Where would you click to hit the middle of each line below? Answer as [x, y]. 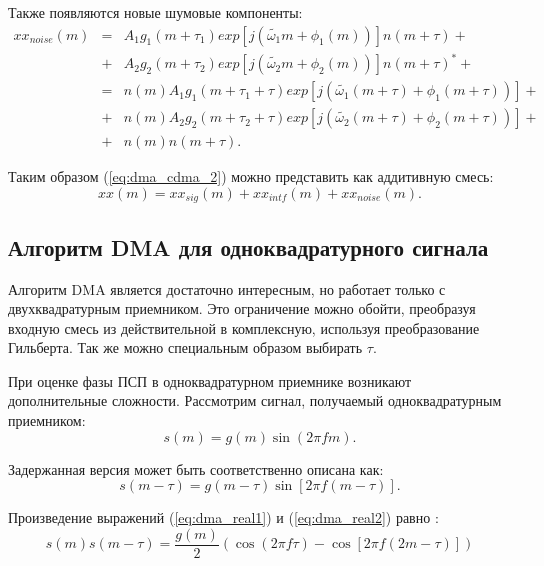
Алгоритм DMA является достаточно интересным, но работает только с [227, 288]
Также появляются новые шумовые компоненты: [155, 12]
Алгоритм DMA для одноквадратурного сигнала [248, 246]
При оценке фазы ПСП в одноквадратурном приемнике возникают [210, 380]
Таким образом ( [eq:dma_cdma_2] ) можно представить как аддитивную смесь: [251, 176]
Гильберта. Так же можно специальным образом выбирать [185, 347]
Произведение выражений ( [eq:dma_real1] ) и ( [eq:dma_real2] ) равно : [223, 517]
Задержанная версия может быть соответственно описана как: [196, 468]
